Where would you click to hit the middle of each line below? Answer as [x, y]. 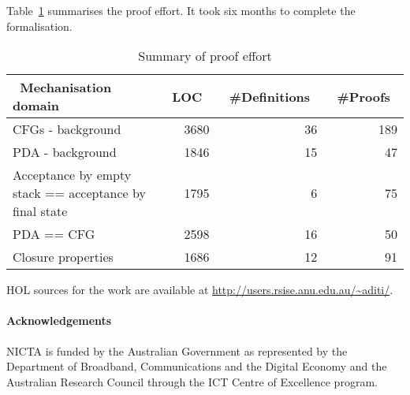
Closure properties [63, 257]
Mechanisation [66, 88]
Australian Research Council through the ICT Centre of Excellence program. [192, 381]
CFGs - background [67, 129]
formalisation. [39, 26]
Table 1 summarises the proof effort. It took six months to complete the [181, 10]
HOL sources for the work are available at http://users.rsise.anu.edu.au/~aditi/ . [200, 290]
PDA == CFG [54, 234]
